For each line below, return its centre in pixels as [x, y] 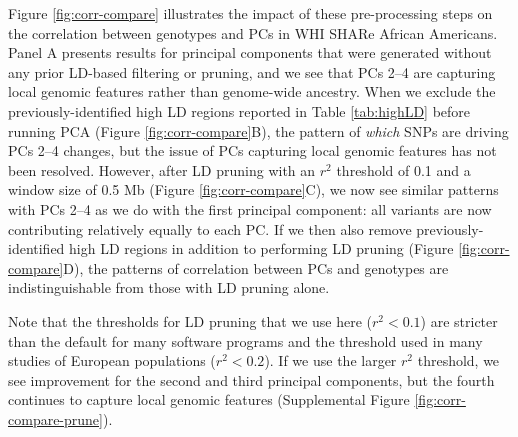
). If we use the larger [330, 360]
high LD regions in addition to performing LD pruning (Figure [261, 248]
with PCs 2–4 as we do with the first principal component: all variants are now [250, 208]
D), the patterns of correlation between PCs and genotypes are [256, 267]
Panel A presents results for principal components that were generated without [250, 52]
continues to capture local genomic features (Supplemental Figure [209, 399]
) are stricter [459, 320]
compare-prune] [55, 418]
